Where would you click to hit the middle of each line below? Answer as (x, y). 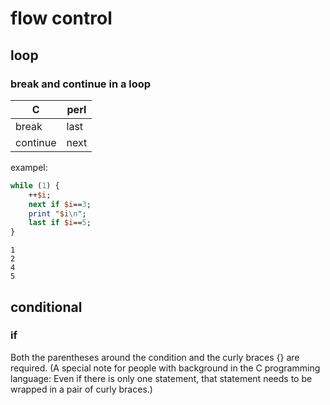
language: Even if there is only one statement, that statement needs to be (161, 378)
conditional (46, 307)
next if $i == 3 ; (60, 204)
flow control (61, 18)
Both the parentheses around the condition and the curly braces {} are (155, 357)
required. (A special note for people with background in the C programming (165, 368)
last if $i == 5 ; (60, 223)
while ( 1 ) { (35, 185)
